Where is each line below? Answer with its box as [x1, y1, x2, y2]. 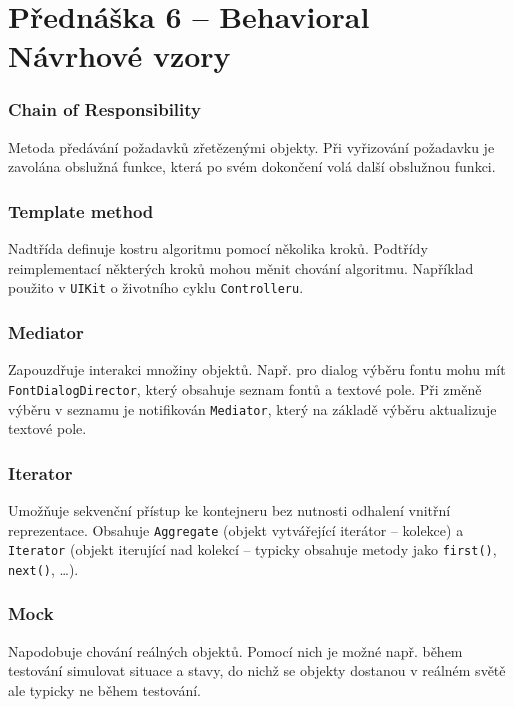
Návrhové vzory [8, 35, 231, 76]
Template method [8, 198, 154, 223]
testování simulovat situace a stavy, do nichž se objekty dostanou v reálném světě [8, 660, 506, 681]
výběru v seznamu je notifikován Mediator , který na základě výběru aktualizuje [8, 398, 497, 419]
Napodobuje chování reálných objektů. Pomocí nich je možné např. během [8, 640, 463, 661]
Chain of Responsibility [8, 97, 202, 122]
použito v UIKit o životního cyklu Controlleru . [8, 277, 304, 298]
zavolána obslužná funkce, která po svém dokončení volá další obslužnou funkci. [8, 156, 496, 177]
